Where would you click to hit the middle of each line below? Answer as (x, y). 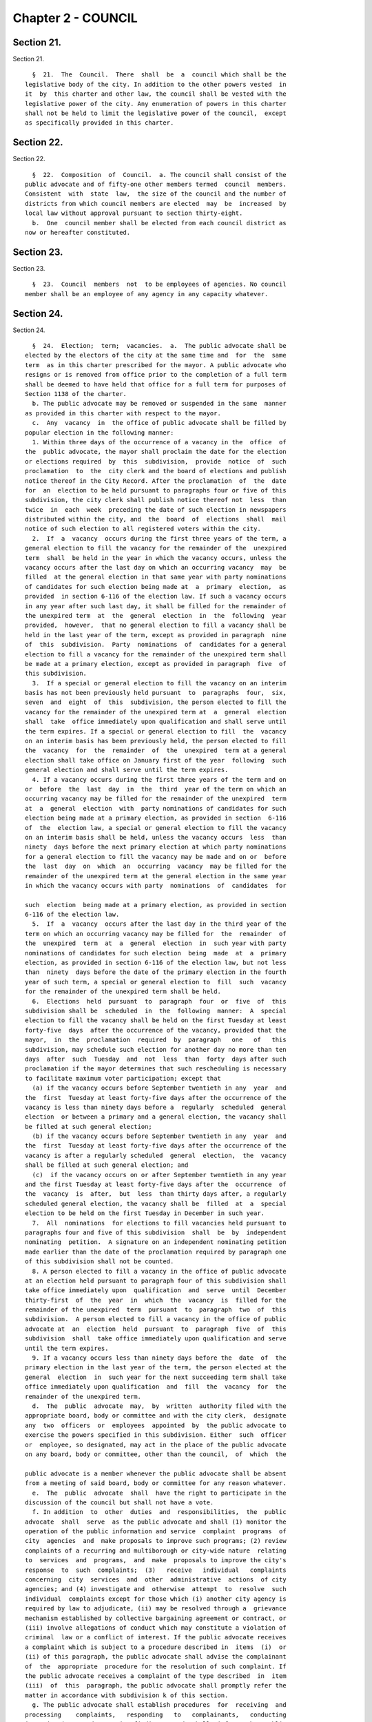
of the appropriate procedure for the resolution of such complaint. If (156, 1666)
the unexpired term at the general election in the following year (156, 615)
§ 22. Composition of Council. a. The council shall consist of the (159, 175)
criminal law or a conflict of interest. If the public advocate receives (156, 1637)
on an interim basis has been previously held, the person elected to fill (156, 741)
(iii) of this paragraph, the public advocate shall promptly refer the (156, 1685)
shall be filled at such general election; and (107, 1165)
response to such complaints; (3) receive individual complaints (156, 1570)
